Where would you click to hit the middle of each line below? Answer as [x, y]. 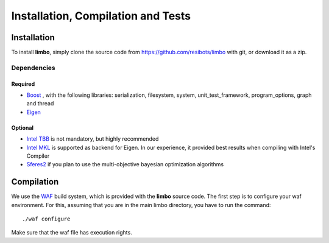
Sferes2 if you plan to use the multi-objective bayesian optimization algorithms [125, 164]
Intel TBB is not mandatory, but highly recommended [93, 139]
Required [23, 84]
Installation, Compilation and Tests [101, 16]
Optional [22, 127]
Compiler [38, 156]
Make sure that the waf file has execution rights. [72, 233]
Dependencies [34, 68]
